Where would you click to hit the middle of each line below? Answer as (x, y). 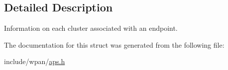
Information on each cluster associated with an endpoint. (91, 28)
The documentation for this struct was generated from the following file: (114, 44)
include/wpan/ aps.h (35, 61)
